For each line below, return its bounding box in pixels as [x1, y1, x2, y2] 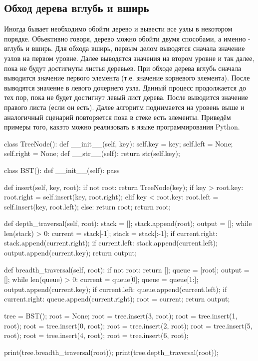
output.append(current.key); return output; [4, 247, 137, 258]
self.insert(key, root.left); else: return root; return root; [4, 201, 171, 211]
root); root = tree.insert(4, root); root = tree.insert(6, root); [4, 330, 189, 340]
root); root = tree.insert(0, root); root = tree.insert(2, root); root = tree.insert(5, [4, 320, 253, 330]
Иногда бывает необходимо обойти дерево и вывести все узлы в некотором [4, 23, 233, 34]
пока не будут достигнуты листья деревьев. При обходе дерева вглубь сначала [4, 62, 242, 73]
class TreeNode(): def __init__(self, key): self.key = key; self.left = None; [4, 138, 233, 148]
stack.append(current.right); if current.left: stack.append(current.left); [4, 237, 218, 248]
